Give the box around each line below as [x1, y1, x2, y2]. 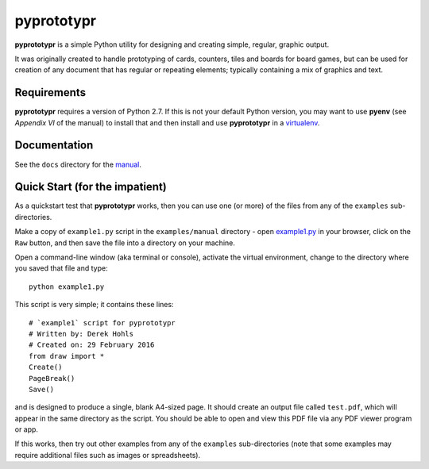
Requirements [14, 86, 87, 99]
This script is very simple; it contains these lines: [14, 300, 174, 309]
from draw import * [29, 352, 105, 360]
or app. [14, 425, 39, 434]
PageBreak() [29, 374, 75, 383]
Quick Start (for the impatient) [14, 180, 167, 194]
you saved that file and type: [14, 263, 108, 273]
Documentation [14, 139, 94, 152]
